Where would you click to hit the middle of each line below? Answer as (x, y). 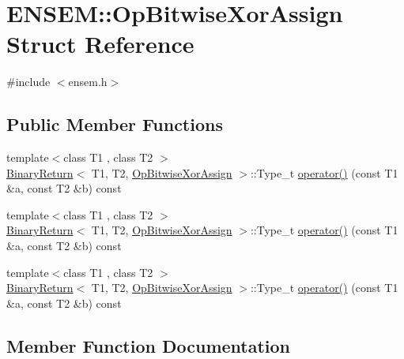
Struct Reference (100, 44)
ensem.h (88, 82)
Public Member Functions (115, 124)
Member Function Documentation (149, 345)
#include (28, 82)
